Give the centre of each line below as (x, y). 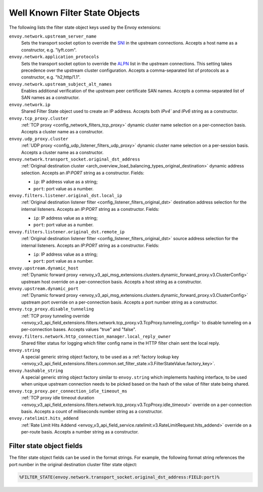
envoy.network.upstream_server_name (53, 36)
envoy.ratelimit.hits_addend (44, 418)
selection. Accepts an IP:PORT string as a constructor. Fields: (83, 173)
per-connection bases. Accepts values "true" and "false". (79, 329)
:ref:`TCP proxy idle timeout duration (58, 398)
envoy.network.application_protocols (54, 57)
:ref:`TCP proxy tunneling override (55, 316)
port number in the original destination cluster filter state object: (73, 464)
